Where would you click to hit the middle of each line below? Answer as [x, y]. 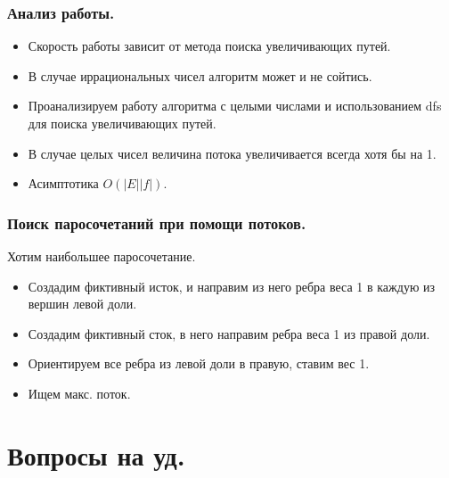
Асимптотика [63, 183]
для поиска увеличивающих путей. [122, 123]
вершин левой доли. [82, 304]
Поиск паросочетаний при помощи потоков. [157, 223]
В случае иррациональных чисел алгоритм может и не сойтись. [200, 75]
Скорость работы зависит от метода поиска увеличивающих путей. [209, 46]
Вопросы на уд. [96, 454]
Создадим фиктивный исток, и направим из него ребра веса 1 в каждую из [232, 286]
